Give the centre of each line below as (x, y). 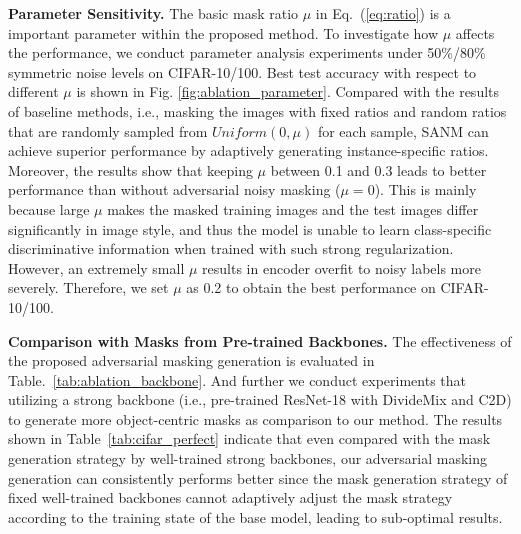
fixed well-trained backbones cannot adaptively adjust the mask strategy (230, 497)
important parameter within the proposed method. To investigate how (223, 32)
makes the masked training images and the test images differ (293, 208)
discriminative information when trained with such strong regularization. (231, 248)
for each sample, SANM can (403, 130)
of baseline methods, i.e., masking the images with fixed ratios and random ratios (257, 110)
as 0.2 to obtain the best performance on (311, 287)
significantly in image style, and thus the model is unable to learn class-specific (250, 228)
